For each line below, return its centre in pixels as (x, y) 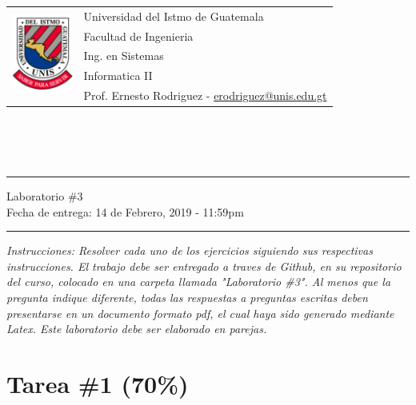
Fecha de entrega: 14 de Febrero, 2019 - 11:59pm (125, 211)
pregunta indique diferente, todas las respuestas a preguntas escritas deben (187, 297)
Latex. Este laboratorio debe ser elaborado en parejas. (137, 329)
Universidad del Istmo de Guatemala (174, 16)
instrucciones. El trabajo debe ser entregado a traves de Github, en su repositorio (204, 266)
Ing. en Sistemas (124, 56)
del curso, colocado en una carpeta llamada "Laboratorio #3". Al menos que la (199, 282)
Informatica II (118, 75)
